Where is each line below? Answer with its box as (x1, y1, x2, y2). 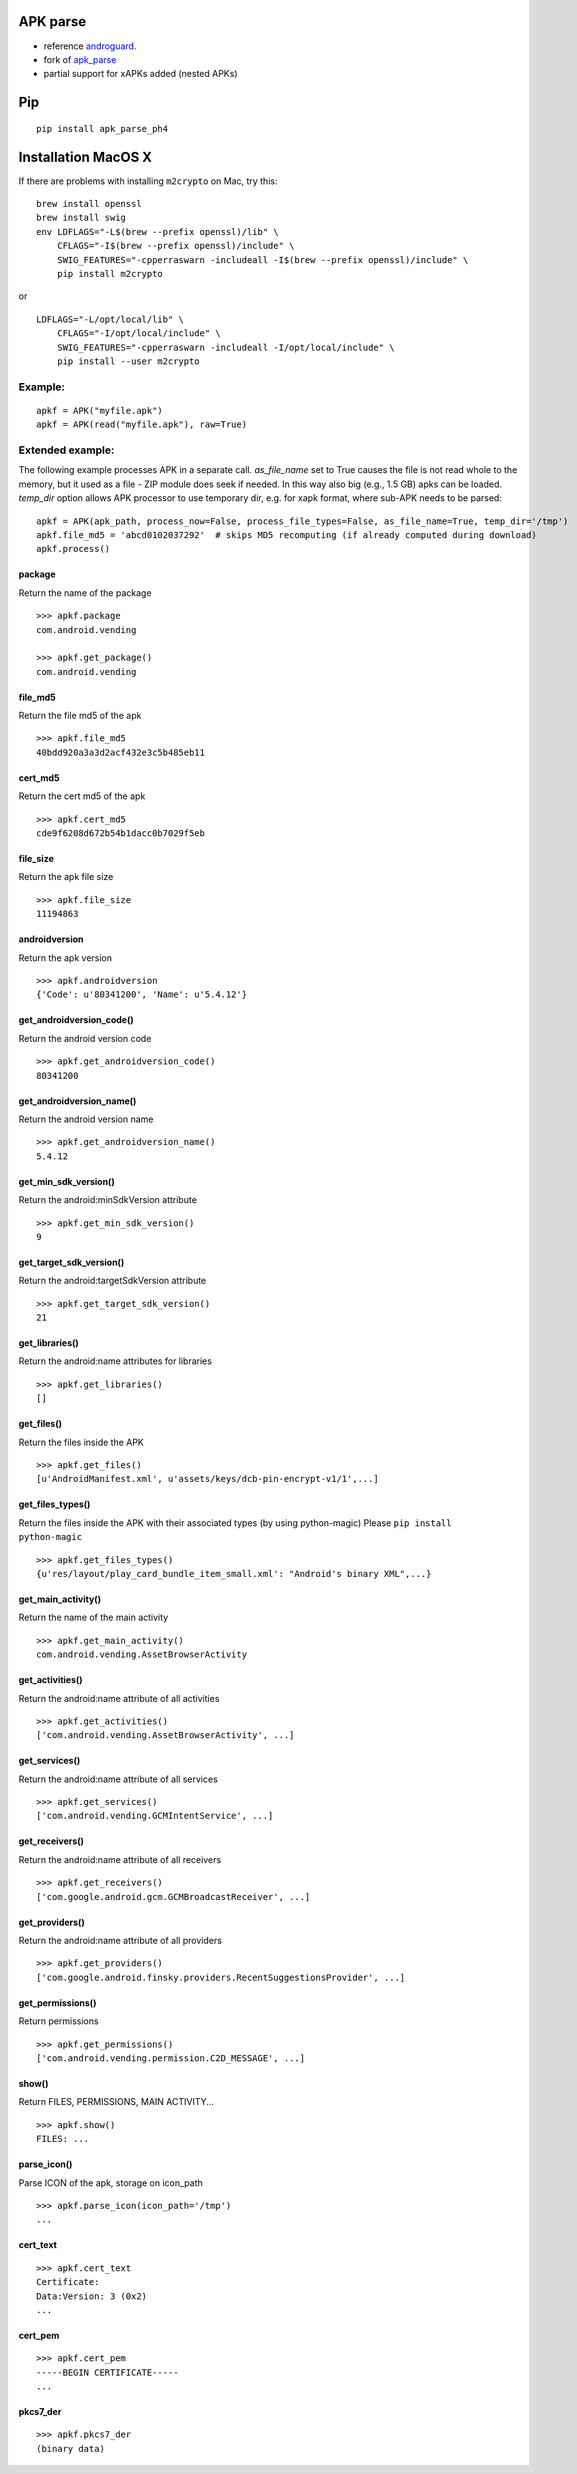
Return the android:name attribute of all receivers (18, 1853, 222, 1865)
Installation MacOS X (18, 148, 153, 165)
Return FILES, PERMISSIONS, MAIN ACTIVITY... (18, 2096, 215, 2108)
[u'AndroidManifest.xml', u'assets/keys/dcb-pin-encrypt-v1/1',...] (36, 1473, 379, 1485)
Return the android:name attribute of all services (18, 1773, 219, 1785)
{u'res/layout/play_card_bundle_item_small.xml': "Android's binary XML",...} (36, 1568, 432, 1579)
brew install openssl (36, 198, 142, 209)
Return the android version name (18, 1113, 154, 1125)
